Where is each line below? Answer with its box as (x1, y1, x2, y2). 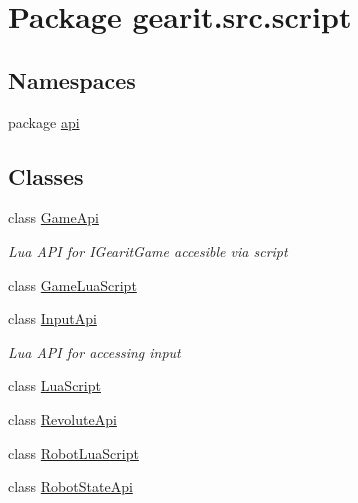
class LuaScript (8, 375, 101, 396)
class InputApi (8, 308, 97, 329)
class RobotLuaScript (8, 442, 139, 463)
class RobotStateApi (8, 476, 133, 497)
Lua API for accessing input (8, 341, 181, 362)
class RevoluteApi (8, 408, 117, 429)
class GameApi (8, 207, 99, 228)
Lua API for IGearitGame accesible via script (8, 240, 288, 261)
